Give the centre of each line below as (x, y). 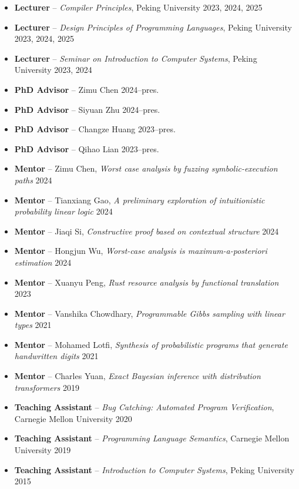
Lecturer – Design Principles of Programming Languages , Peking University (153, 27)
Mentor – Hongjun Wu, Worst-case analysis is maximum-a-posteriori (141, 251)
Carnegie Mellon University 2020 (73, 418)
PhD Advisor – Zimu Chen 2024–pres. (87, 89)
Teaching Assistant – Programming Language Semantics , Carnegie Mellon (152, 438)
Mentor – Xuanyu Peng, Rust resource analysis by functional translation (147, 282)
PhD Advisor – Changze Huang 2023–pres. (95, 129)
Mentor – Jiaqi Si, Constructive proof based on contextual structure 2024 (147, 231)
